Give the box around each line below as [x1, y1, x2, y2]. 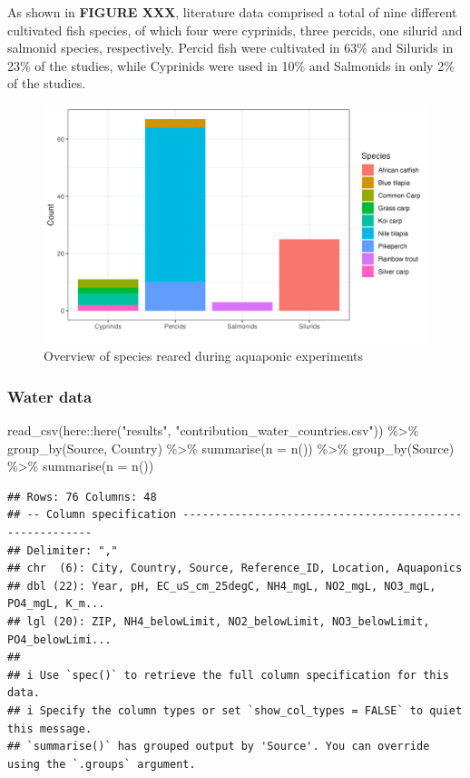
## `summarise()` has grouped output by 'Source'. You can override [7, 740, 430, 753]
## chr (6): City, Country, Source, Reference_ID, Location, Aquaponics [7, 562, 463, 575]
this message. [7, 722, 93, 735]
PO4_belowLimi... [7, 633, 112, 646]
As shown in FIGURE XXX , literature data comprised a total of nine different [7, 3, 457, 21]
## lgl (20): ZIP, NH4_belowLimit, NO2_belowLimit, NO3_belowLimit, [7, 615, 430, 628]
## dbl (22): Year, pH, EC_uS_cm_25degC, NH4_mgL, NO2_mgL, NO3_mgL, [7, 579, 436, 593]
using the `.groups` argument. [7, 757, 196, 771]
